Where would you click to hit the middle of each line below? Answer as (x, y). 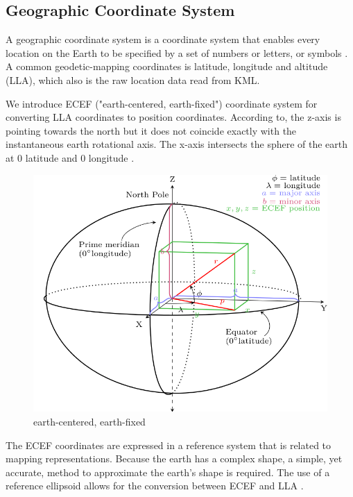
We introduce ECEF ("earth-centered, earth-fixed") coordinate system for (162, 103)
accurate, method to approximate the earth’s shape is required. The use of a (168, 472)
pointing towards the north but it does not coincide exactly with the (151, 130)
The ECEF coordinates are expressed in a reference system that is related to (169, 445)
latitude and (51, 157)
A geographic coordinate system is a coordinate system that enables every (163, 39)
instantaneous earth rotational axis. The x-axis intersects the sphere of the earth (177, 144)
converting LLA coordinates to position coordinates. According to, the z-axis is (173, 117)
